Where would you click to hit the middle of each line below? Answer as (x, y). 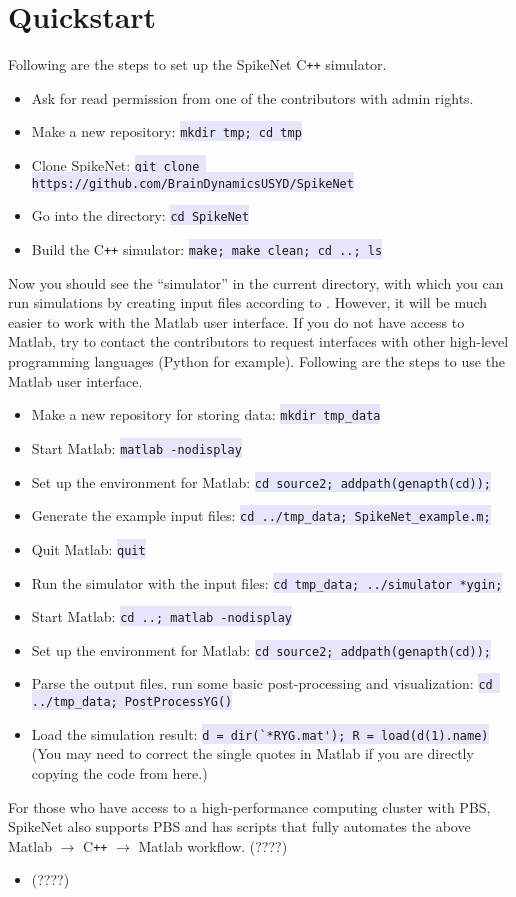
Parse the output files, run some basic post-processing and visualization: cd (262, 683)
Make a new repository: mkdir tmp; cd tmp (166, 131)
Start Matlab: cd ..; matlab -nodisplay (161, 616)
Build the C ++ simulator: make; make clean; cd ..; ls (207, 249)
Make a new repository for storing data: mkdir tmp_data (206, 414)
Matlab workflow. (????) (213, 845)
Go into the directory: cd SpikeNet (140, 215)
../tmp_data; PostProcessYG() (132, 702)
